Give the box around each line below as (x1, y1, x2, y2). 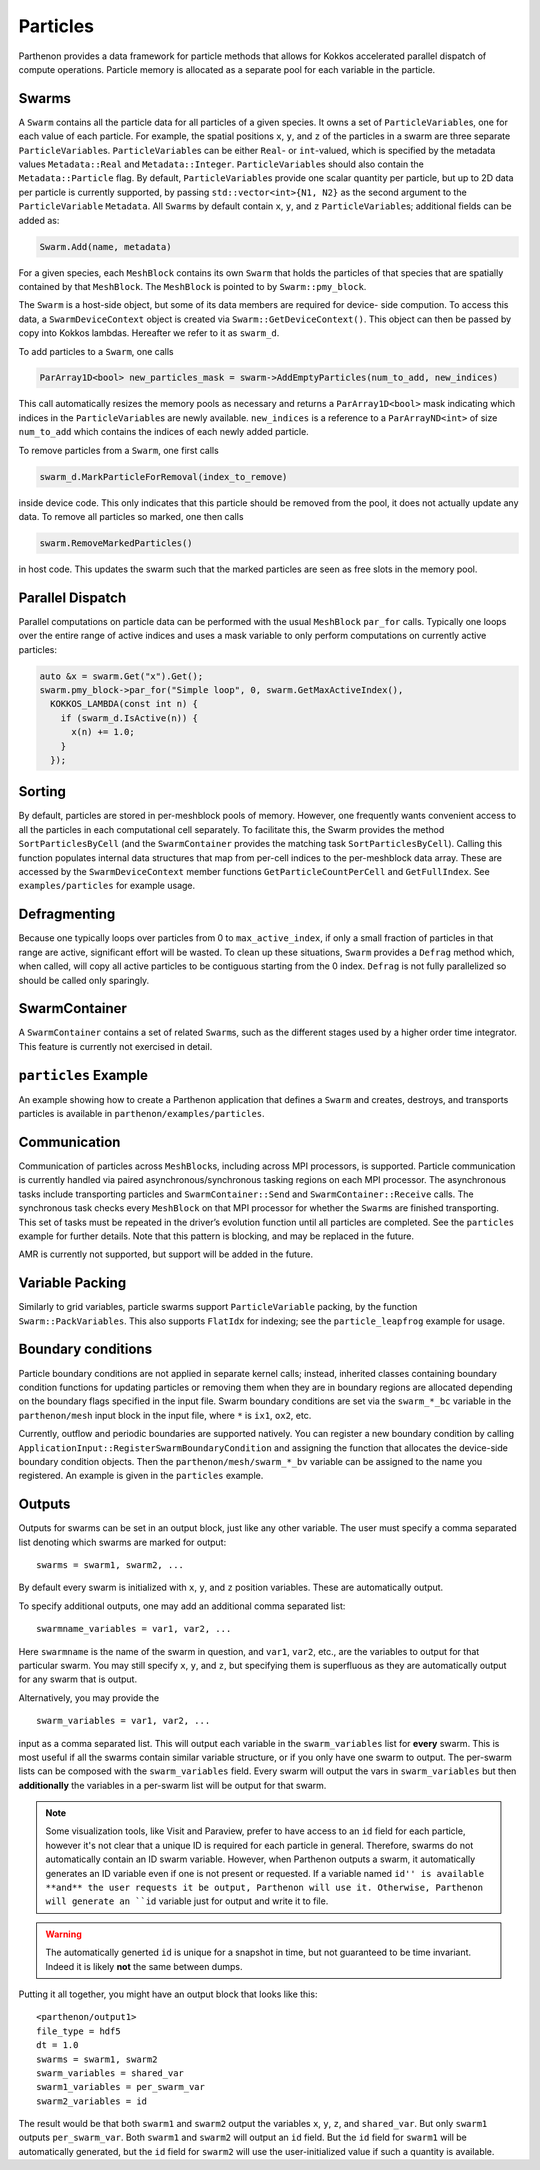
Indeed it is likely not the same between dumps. (45, 1960, 243, 1972)
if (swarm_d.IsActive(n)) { (60, 712, 199, 724)
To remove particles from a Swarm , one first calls (18, 444, 219, 456)
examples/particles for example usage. (18, 880, 196, 892)
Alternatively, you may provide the (18, 1691, 160, 1704)
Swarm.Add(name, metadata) (39, 241, 172, 252)
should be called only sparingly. (18, 974, 150, 986)
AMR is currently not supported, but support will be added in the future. (18, 1248, 314, 1260)
